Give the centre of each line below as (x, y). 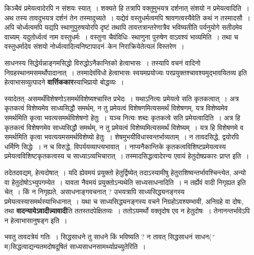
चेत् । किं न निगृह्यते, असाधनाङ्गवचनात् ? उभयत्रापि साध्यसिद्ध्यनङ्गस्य (95, 192)
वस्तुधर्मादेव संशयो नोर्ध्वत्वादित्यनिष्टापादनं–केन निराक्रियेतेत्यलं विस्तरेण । (95, 46)
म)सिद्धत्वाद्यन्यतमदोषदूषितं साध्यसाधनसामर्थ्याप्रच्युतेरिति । (75, 246)
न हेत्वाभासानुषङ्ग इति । (36, 220)
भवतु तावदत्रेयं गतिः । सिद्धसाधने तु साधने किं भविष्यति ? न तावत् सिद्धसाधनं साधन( (108, 237)
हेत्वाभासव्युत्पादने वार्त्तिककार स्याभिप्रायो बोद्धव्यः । (64, 82)
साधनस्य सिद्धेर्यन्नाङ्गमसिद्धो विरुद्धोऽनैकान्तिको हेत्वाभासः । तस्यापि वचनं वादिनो (102, 62)
